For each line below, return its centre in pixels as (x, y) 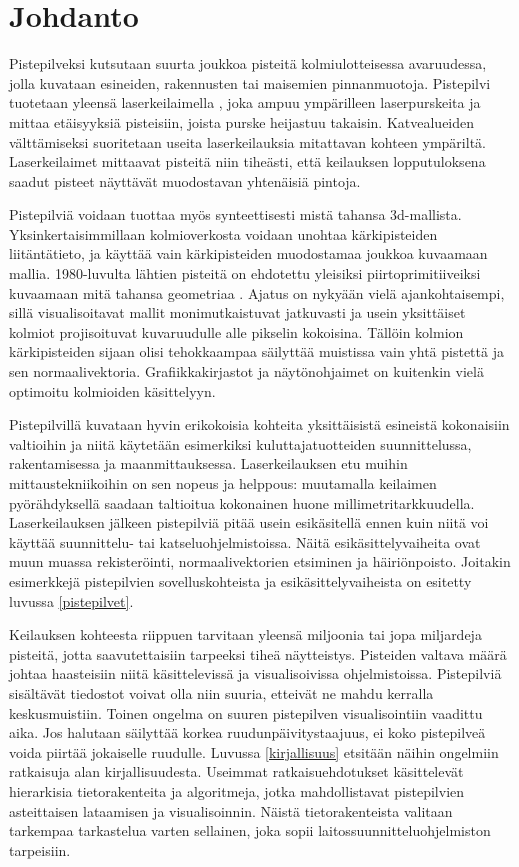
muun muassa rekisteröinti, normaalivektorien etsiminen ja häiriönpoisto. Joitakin (260, 561)
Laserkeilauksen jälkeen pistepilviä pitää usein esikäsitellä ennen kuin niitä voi (249, 522)
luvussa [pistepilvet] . (71, 600)
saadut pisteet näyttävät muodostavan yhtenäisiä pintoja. (185, 180)
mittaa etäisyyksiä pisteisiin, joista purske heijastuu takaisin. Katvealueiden (242, 121)
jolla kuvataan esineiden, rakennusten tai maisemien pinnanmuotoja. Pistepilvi (250, 82)
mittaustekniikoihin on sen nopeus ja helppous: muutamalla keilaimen (223, 483)
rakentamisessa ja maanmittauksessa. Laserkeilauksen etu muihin (208, 463)
